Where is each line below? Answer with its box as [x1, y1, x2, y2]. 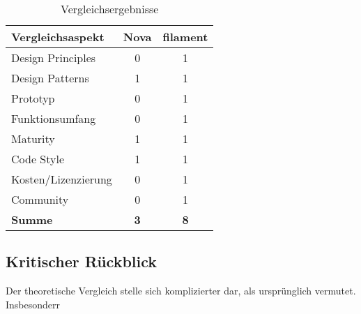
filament [162, 29, 208, 45]
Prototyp [11, 90, 55, 106]
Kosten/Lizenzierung [11, 171, 112, 187]
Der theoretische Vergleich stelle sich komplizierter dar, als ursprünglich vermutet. [6, 283, 356, 298]
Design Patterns [11, 70, 89, 86]
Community [11, 191, 69, 207]
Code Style [11, 151, 65, 167]
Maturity [11, 130, 55, 147]
